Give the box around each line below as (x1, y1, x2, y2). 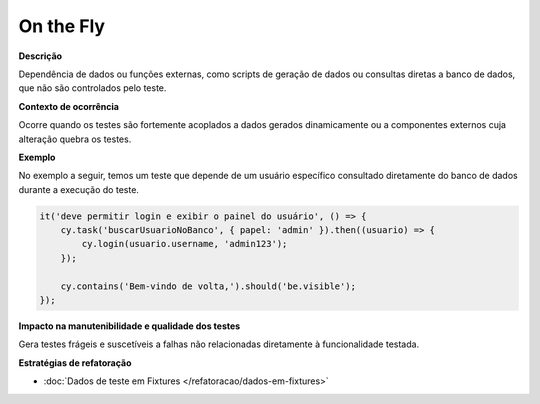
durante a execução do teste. (18, 183, 140, 195)
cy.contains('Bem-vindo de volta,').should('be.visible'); (60, 280, 357, 292)
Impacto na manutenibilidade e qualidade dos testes (18, 320, 241, 332)
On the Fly (18, 15, 105, 37)
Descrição (18, 50, 63, 62)
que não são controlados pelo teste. (18, 82, 167, 94)
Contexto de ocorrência (18, 100, 120, 112)
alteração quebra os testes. (18, 133, 132, 145)
